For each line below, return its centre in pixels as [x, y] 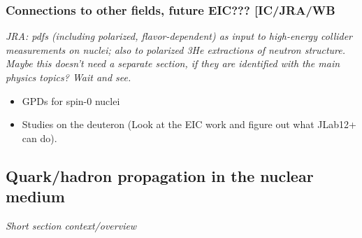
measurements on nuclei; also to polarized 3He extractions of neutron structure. [176, 49]
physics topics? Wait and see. [68, 77]
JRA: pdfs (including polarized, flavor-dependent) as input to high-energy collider [179, 36]
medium [35, 196]
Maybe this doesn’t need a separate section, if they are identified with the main [173, 63]
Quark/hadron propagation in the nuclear [160, 175]
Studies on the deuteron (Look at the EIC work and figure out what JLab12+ [189, 124]
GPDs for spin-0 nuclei [71, 100]
